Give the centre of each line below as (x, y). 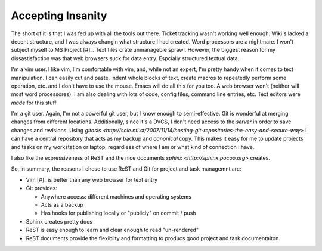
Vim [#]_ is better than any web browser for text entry (92, 179)
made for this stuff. (34, 103)
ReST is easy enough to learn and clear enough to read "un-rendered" (112, 230)
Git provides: (42, 188)
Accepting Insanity (59, 16)
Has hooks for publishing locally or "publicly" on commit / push (118, 213)
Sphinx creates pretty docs (59, 221)
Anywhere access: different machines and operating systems (116, 196)
